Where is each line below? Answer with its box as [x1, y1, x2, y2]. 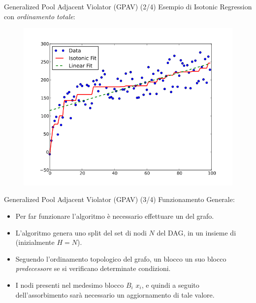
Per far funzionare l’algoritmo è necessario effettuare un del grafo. [15, 210, 214, 221]
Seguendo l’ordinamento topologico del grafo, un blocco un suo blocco [15, 253, 226, 264]
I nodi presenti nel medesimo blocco [15, 279, 124, 290]
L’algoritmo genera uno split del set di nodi [15, 227, 147, 237]
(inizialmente [15, 237, 55, 247]
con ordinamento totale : [4, 11, 75, 21]
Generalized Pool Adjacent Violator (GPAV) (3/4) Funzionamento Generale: [4, 194, 235, 204]
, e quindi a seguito [141, 279, 199, 290]
